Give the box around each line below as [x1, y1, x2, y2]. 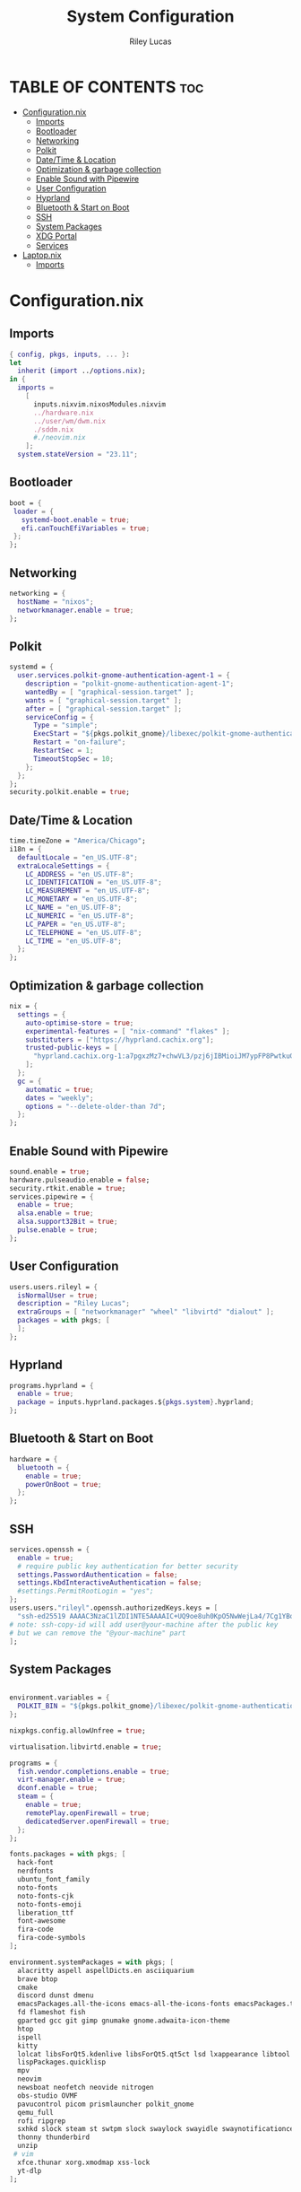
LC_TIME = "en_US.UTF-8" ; [25, 936, 123, 946]
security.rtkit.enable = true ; [9, 1183, 126, 1192]
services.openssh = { [9, 1545, 90, 1554]
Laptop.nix [21, 249, 62, 260]
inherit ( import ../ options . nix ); [17, 366, 146, 376]
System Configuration [66, 6, 235, 27]
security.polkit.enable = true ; [9, 788, 130, 797]
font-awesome [17, 1917, 66, 1926]
